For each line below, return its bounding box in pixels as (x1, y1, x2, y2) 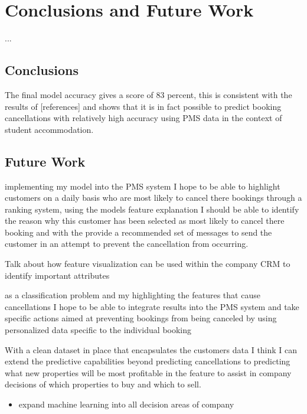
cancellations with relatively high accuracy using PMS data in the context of (5, 112, 282, 124)
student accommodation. (5, 123, 94, 135)
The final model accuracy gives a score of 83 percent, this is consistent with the (5, 88, 292, 100)
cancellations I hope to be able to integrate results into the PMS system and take (5, 300, 299, 312)
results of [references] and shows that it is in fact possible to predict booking (5, 100, 282, 112)
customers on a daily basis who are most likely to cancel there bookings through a (5, 191, 302, 204)
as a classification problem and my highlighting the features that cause (5, 289, 260, 301)
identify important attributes (5, 269, 110, 281)
